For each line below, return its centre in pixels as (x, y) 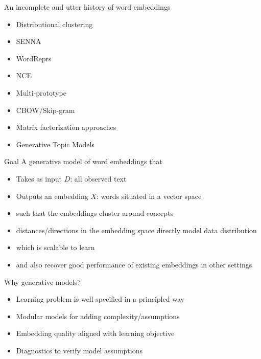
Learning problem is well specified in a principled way (100, 299)
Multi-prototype (41, 92)
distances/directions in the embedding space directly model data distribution (136, 230)
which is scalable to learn (55, 247)
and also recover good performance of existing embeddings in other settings (134, 264)
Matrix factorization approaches (66, 127)
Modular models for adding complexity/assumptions (98, 316)
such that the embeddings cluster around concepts (95, 213)
